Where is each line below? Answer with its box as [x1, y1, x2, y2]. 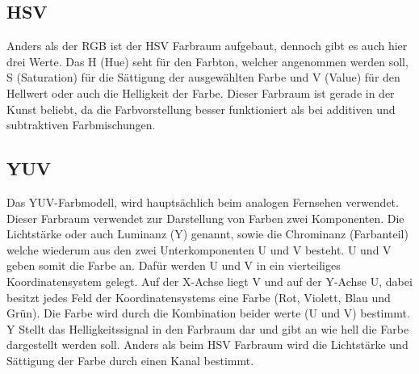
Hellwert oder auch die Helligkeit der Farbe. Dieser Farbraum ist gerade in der [6, 84, 395, 101]
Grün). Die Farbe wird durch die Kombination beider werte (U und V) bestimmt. [6, 305, 410, 321]
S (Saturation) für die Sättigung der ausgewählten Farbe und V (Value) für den [6, 69, 400, 86]
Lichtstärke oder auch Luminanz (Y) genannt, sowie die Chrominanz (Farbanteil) [6, 225, 409, 242]
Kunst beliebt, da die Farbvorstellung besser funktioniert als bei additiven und [6, 100, 396, 117]
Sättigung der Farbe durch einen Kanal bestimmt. [6, 351, 254, 368]
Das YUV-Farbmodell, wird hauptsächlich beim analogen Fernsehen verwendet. [6, 193, 399, 210]
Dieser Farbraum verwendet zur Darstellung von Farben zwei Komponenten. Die [6, 209, 404, 226]
